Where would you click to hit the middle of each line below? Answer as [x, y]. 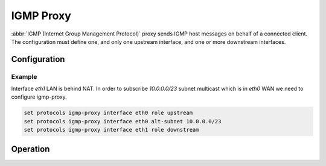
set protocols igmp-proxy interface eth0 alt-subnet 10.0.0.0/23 [123, 121]
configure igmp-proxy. [39, 97]
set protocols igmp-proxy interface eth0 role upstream [108, 113]
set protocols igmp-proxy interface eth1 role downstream [111, 130]
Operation [30, 149]
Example [24, 76]
